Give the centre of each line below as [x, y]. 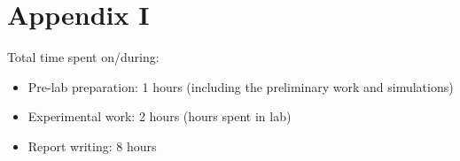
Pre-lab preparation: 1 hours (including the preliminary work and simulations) [241, 86]
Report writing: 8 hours [92, 146]
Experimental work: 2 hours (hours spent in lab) [160, 116]
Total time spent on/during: [83, 57]
